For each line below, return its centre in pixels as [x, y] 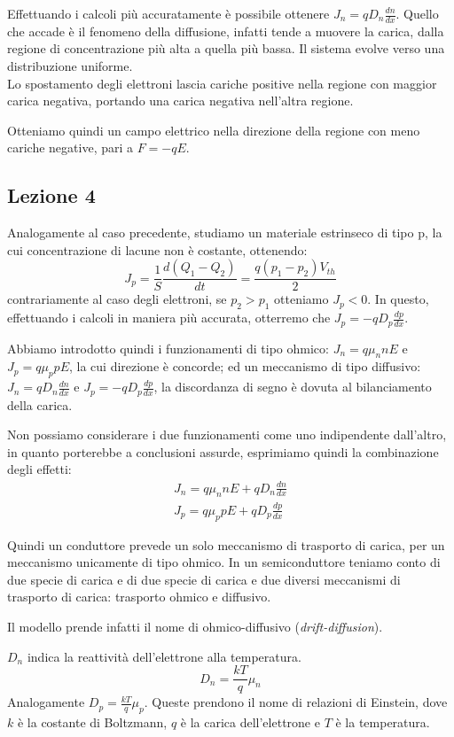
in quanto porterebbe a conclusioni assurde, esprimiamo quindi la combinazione [223, 451]
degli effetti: [39, 469]
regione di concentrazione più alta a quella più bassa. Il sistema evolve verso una [226, 48]
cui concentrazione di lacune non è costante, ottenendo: [157, 249]
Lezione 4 [51, 195]
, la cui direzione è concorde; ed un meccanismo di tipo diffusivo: [245, 366]
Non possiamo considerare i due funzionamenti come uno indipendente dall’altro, [227, 434]
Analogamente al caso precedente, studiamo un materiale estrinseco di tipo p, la [225, 233]
